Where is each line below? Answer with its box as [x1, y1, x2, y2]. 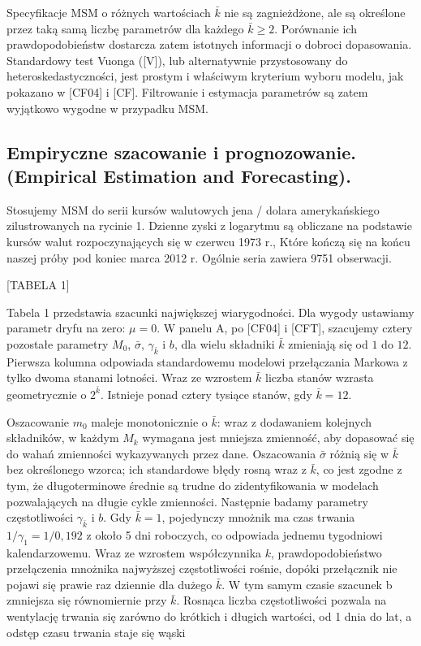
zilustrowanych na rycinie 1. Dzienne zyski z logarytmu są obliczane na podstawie [6, 217, 412, 234]
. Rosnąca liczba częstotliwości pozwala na [176, 592, 387, 609]
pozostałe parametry [6, 335, 109, 352]
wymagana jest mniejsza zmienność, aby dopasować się [142, 429, 415, 446]
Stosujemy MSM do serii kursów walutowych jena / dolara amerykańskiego [6, 201, 380, 218]
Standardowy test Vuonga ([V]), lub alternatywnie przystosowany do [6, 51, 348, 68]
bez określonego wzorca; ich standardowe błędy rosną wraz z [6, 461, 307, 478]
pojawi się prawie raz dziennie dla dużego [6, 575, 213, 592]
